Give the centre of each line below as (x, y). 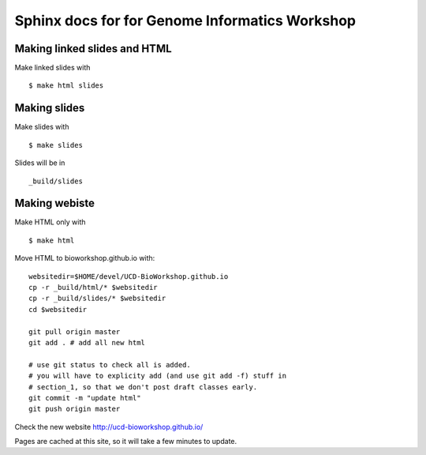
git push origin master (75, 409)
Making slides (50, 108)
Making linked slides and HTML (93, 49)
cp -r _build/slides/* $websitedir (97, 299)
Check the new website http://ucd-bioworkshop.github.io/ (109, 427)
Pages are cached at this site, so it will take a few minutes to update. (126, 442)
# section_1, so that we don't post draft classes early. (143, 387)
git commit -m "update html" (85, 398)
